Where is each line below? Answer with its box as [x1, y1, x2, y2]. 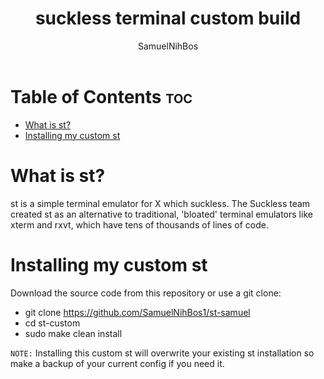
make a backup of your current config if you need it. [10, 357, 225, 369]
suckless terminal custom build [34, 7, 302, 30]
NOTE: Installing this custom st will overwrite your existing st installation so [10, 347, 315, 359]
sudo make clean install [24, 327, 123, 339]
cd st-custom [24, 317, 81, 329]
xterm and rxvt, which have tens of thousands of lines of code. [10, 218, 269, 231]
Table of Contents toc [10, 85, 193, 108]
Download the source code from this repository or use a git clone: [10, 287, 282, 299]
